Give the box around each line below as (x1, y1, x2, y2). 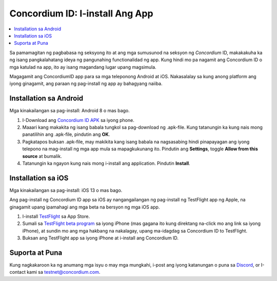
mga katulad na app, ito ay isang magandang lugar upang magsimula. (9, 64, 156, 70)
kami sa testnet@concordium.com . (26, 269, 101, 275)
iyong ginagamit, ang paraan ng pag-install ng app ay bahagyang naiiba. (9, 80, 163, 87)
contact (9, 269, 26, 275)
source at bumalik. (22, 153, 62, 159)
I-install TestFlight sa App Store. (22, 214, 90, 219)
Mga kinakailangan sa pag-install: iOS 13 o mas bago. (9, 187, 123, 193)
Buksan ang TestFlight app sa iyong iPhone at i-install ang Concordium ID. (22, 235, 179, 241)
